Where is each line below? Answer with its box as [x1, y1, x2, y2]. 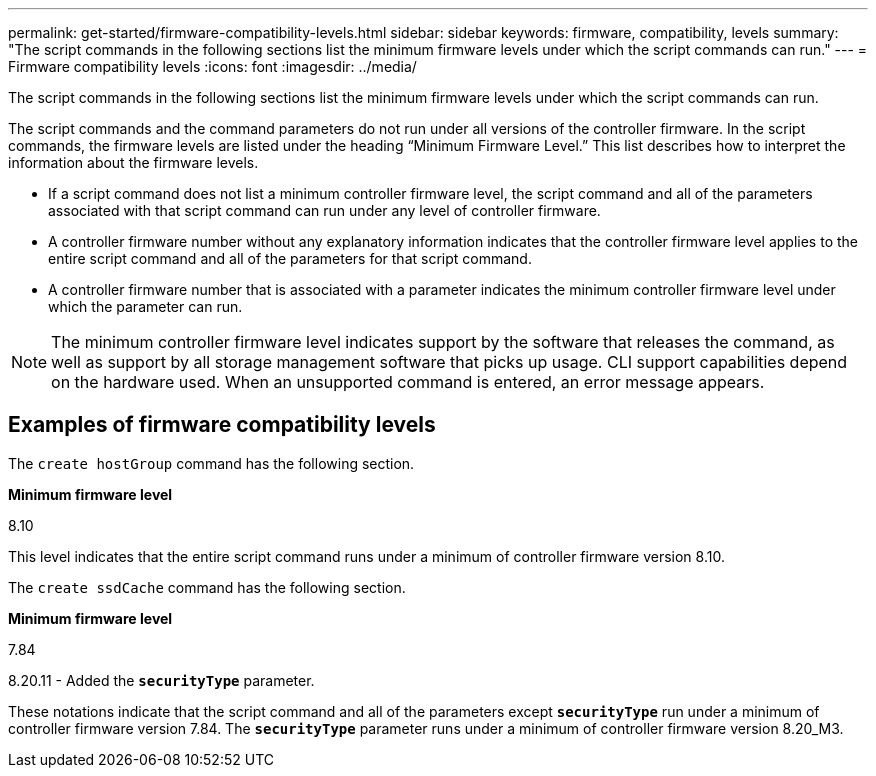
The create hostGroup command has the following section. [8, 454, 415, 472]
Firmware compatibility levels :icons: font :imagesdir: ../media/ [8, 58, 417, 75]
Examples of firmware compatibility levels [8, 412, 436, 438]
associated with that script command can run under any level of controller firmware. [48, 202, 601, 219]
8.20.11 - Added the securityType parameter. [8, 671, 315, 689]
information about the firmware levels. [8, 154, 259, 171]
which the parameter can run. [48, 298, 243, 315]
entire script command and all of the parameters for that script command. [48, 250, 532, 267]
